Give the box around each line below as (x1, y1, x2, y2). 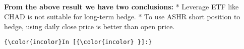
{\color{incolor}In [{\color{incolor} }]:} (4, 39, 152, 46)
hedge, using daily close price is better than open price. (4, 21, 175, 31)
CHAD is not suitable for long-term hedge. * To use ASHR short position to (4, 11, 240, 21)
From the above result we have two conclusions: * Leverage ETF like (4, 1, 239, 12)
